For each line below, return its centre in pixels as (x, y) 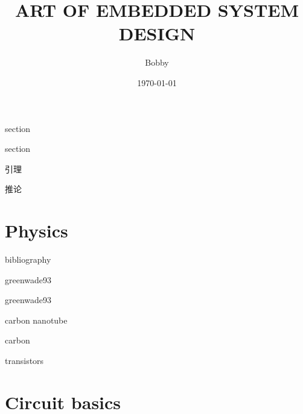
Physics (37, 231)
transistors (24, 360)
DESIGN (157, 33)
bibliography (28, 259)
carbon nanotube (36, 320)
